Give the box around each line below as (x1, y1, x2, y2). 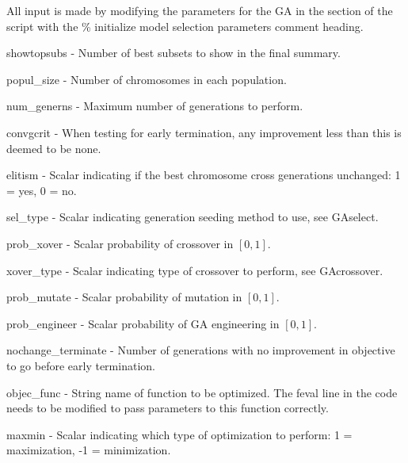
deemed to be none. (6, 140, 101, 156)
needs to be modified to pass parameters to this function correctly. (6, 400, 329, 416)
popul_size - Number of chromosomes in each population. (6, 71, 287, 87)
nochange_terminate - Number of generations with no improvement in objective (6, 342, 395, 358)
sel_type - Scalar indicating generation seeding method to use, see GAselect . (6, 209, 379, 225)
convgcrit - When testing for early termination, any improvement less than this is (6, 124, 402, 140)
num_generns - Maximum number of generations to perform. (6, 98, 303, 114)
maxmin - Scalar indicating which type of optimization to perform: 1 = (6, 426, 353, 442)
